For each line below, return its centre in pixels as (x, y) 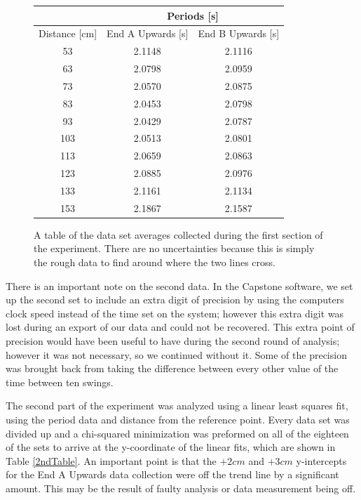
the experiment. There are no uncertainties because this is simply (174, 248)
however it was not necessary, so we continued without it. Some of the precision (176, 354)
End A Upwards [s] (148, 33)
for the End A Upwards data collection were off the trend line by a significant (172, 474)
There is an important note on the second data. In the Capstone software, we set (179, 285)
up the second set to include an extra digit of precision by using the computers (175, 300)
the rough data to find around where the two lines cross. (155, 262)
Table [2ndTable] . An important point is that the (111, 460)
